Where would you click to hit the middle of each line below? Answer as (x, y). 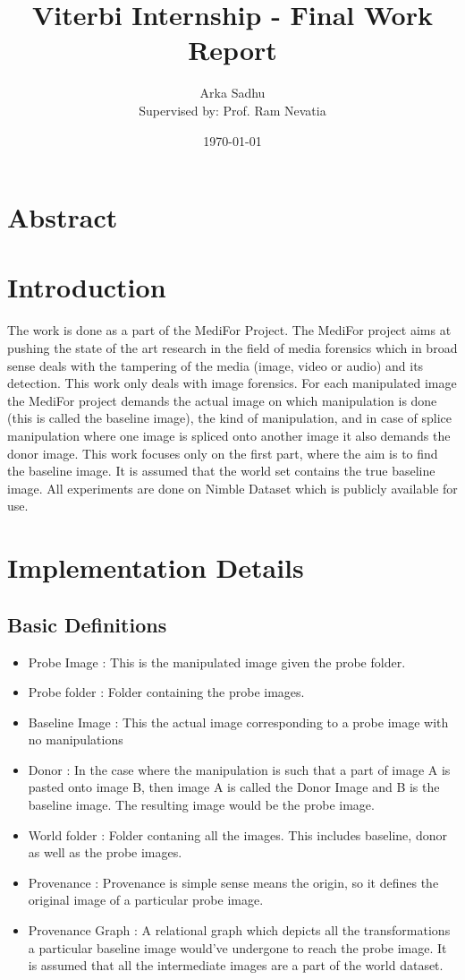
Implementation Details (156, 567)
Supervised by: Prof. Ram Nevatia (232, 110)
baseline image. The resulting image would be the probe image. (201, 805)
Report (232, 50)
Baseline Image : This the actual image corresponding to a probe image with (238, 722)
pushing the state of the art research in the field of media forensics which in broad (232, 348)
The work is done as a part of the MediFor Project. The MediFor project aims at (229, 330)
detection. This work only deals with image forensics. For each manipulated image (232, 383)
